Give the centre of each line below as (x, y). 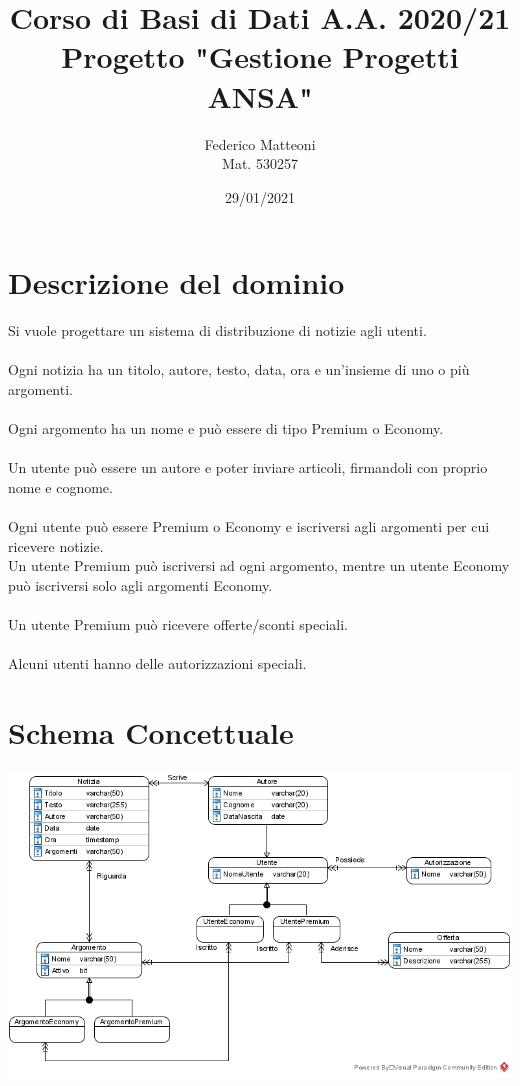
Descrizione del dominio (176, 282)
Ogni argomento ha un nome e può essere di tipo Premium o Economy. (226, 428)
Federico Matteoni (260, 143)
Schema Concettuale (151, 732)
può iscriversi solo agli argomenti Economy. (140, 584)
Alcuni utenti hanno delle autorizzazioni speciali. (157, 663)
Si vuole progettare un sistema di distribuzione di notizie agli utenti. (217, 330)
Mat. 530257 (260, 163)
